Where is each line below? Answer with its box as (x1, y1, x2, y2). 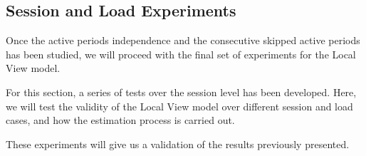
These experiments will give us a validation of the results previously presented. (6, 136, 350, 151)
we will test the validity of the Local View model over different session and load (6, 98, 353, 113)
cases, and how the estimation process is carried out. (6, 113, 235, 128)
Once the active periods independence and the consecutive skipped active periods (6, 33, 360, 48)
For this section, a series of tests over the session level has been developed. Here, (6, 84, 357, 99)
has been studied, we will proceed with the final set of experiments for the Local (6, 46, 356, 61)
